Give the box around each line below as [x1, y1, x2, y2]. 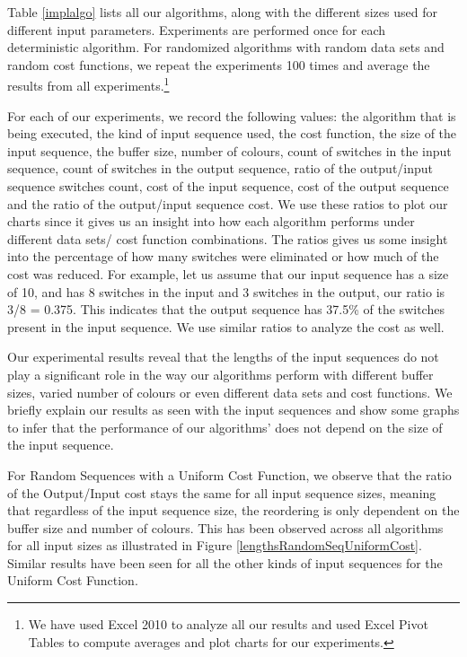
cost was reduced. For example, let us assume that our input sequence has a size [7, 264, 449, 283]
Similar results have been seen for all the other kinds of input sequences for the [7, 553, 443, 572]
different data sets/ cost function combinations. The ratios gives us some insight [7, 229, 448, 248]
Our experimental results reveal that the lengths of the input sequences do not [7, 347, 439, 366]
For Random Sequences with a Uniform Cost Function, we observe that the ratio [7, 465, 452, 484]
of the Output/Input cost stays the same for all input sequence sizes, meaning [7, 483, 436, 502]
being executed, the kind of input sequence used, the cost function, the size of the [7, 124, 457, 143]
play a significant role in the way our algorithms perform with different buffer [7, 364, 434, 383]
